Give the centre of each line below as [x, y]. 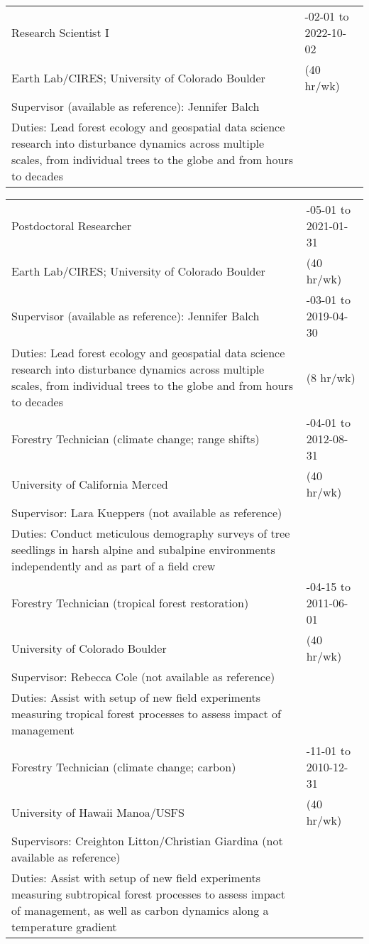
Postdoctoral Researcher [72, 226]
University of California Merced [90, 484]
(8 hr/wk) [331, 377]
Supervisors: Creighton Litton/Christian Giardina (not [147, 841]
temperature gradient [64, 927]
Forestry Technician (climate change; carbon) [124, 767]
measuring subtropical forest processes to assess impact [148, 894]
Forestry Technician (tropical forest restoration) [130, 603]
